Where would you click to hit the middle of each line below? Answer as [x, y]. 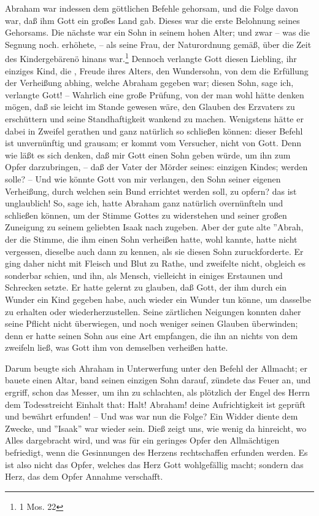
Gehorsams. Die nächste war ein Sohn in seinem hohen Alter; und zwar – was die [158, 32]
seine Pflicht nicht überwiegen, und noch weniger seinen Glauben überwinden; [152, 323]
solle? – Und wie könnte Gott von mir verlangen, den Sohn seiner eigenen [143, 178]
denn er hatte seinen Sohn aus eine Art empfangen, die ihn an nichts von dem [152, 335]
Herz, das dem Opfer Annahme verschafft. [84, 476]
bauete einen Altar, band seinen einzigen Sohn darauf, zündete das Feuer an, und [158, 380]
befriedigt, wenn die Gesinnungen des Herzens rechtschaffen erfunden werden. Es [156, 452]
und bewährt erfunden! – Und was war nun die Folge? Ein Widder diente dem [152, 416]
